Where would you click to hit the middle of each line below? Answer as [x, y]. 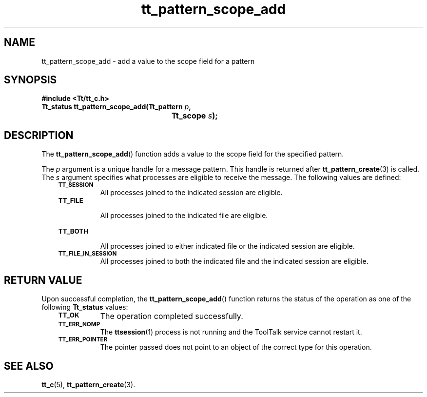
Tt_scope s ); [195, 116]
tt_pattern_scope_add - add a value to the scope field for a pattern [148, 61]
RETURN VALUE [43, 280]
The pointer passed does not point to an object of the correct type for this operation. [236, 347]
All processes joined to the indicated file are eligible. [184, 216]
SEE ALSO [29, 366]
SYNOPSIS [30, 80]
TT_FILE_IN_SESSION [87, 254]
